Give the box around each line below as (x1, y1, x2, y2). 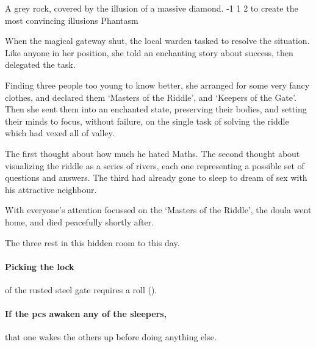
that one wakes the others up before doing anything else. (5, 331, 217, 343)
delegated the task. (5, 58, 76, 71)
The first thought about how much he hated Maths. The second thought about (5, 147, 300, 159)
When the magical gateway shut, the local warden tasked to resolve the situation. (5, 34, 310, 47)
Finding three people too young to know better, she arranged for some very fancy (5, 78, 310, 91)
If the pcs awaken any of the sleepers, (5, 307, 167, 320)
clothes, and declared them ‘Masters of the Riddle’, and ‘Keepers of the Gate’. (5, 90, 296, 103)
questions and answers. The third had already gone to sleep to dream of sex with (5, 171, 307, 184)
